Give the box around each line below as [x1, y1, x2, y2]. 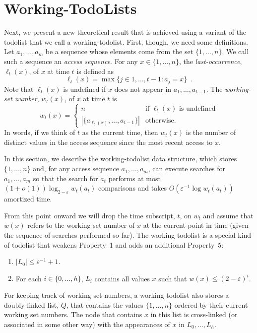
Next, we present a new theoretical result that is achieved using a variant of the [4, 27, 247, 37]
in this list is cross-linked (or [150, 309, 238, 320]
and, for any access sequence [33, 163, 119, 174]
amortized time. [4, 194, 52, 204]
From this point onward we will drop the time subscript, [4, 210, 175, 220]
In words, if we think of [4, 127, 75, 137]
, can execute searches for [148, 163, 226, 174]
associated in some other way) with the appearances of [4, 319, 170, 329]
